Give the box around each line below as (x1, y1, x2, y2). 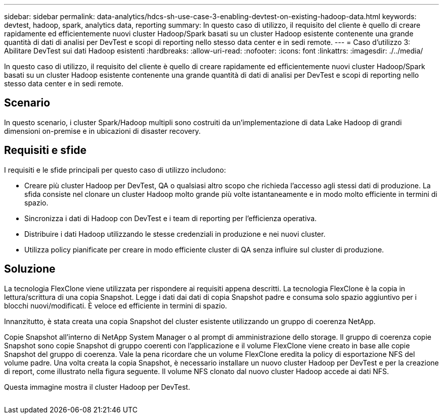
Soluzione (4, 263, 56, 276)
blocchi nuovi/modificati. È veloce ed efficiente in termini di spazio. (4, 301, 227, 310)
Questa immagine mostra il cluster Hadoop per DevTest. (4, 382, 190, 391)
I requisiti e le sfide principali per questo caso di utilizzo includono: (4, 165, 226, 174)
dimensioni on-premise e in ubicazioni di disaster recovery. (4, 126, 201, 135)
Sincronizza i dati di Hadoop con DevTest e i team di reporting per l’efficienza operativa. (24, 214, 317, 223)
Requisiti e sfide (4, 144, 87, 157)
